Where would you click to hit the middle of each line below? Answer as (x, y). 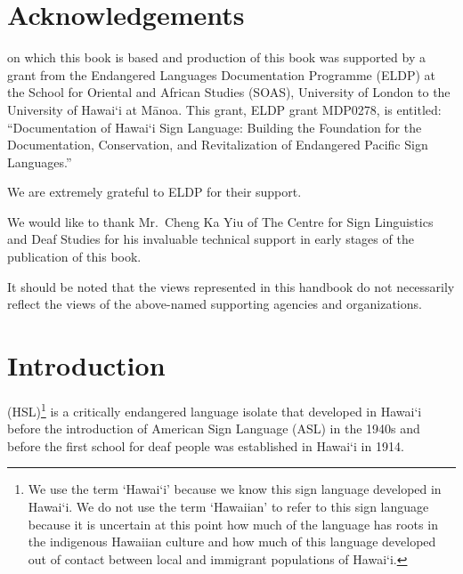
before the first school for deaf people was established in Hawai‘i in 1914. (206, 445)
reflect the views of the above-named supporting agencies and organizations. (215, 304)
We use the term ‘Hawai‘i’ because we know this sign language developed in (235, 489)
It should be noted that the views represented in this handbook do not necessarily (231, 286)
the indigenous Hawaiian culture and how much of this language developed (232, 542)
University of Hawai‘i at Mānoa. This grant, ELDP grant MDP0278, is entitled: (224, 109)
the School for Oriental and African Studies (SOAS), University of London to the (229, 92)
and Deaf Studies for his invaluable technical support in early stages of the (211, 239)
